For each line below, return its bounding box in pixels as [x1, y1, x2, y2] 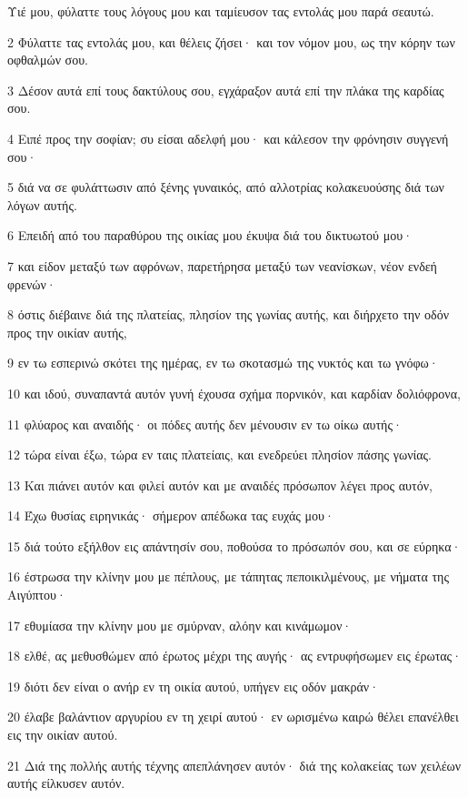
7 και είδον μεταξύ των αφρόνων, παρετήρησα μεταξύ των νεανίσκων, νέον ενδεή [7, 256, 437, 275]
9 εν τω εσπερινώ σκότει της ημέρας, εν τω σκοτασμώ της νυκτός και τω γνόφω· [7, 353, 439, 372]
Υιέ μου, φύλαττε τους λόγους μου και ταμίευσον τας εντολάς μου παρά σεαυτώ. [7, 2, 434, 20]
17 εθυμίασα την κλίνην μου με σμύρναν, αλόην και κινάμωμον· [7, 615, 353, 634]
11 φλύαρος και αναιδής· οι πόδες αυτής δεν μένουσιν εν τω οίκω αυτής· [7, 414, 403, 433]
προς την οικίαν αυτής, [7, 322, 127, 341]
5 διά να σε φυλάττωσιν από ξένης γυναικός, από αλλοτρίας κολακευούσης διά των [7, 177, 444, 197]
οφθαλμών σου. [7, 50, 88, 69]
